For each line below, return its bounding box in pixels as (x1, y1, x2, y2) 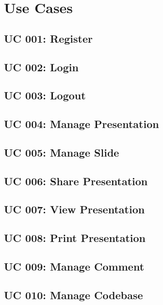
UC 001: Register (4, 31, 93, 46)
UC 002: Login (4, 59, 79, 74)
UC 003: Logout (4, 88, 86, 103)
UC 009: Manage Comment (4, 259, 145, 274)
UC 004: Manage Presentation (4, 116, 159, 131)
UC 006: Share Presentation (4, 173, 148, 188)
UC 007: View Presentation (4, 202, 145, 217)
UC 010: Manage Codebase (4, 287, 143, 302)
